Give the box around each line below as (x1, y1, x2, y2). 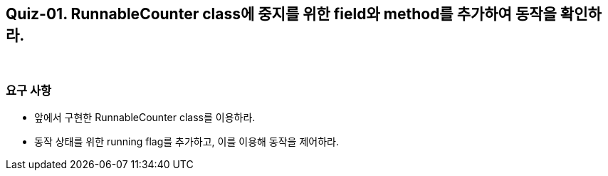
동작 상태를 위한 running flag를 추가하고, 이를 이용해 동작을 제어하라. (34, 135, 339, 148)
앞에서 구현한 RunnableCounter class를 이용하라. (34, 111, 256, 124)
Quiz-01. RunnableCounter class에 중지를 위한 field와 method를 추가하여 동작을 (6, 5, 557, 23)
